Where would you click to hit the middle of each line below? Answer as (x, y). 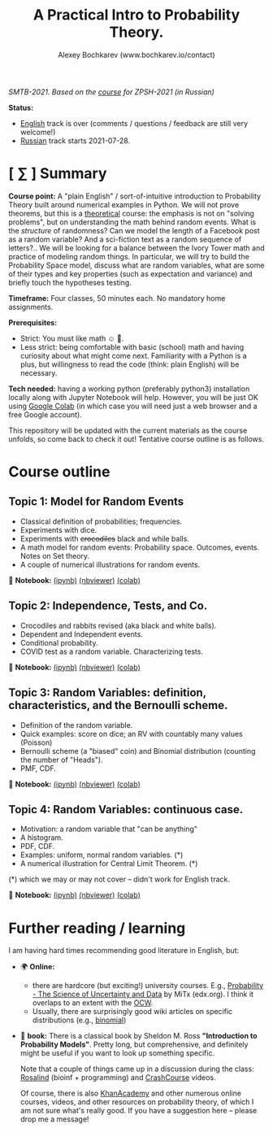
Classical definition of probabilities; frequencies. (101, 521)
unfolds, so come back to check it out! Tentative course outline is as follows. (136, 439)
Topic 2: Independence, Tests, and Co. (108, 606)
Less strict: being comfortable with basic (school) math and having (132, 346)
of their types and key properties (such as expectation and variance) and (130, 273)
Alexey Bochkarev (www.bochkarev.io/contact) (136, 54)
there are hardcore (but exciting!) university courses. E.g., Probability (148, 986)
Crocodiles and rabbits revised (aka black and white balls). (118, 625)
